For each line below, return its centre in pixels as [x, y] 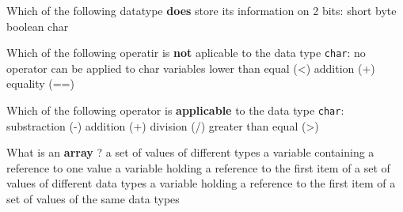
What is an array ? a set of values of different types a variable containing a [190, 152]
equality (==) [40, 83]
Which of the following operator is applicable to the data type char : [175, 110]
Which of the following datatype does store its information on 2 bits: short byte [201, 10]
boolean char [38, 26]
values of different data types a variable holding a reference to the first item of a [201, 183]
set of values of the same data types [93, 199]
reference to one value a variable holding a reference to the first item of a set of [198, 167]
